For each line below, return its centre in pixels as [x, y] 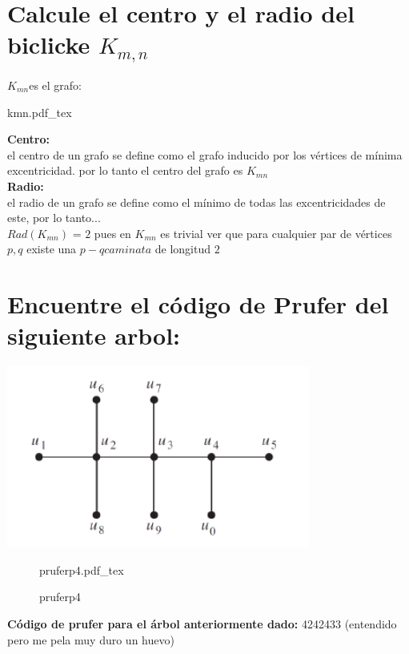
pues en [112, 233]
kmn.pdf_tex [40, 112]
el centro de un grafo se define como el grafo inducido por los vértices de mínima [205, 154]
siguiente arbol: [94, 335]
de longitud [182, 249]
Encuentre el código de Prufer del [198, 304]
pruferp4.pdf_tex [82, 569]
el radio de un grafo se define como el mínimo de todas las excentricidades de [196, 202]
